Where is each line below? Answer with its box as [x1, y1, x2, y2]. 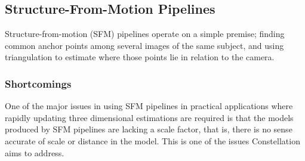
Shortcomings [5, 76, 72, 91]
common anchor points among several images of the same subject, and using [5, 39, 284, 51]
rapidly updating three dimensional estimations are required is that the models [5, 111, 294, 123]
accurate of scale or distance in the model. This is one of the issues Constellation [5, 134, 300, 147]
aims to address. [5, 146, 64, 159]
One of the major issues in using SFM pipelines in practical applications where [5, 100, 293, 112]
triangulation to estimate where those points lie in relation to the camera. [5, 51, 275, 63]
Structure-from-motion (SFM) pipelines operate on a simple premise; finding [5, 27, 285, 40]
